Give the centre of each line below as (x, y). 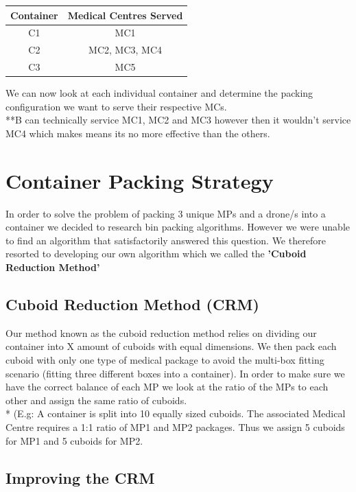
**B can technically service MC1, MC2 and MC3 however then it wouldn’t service (178, 120)
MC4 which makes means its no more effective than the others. (138, 133)
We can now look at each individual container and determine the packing (159, 93)
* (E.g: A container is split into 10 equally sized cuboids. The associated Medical (176, 413)
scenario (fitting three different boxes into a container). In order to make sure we (175, 373)
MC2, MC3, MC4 (126, 50)
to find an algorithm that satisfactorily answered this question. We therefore (166, 240)
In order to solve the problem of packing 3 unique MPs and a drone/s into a (166, 213)
